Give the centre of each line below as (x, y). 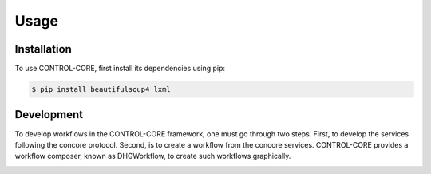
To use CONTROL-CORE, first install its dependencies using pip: (120, 69)
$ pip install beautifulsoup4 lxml (101, 89)
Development (49, 115)
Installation (43, 49)
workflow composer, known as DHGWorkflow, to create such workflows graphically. (153, 156)
